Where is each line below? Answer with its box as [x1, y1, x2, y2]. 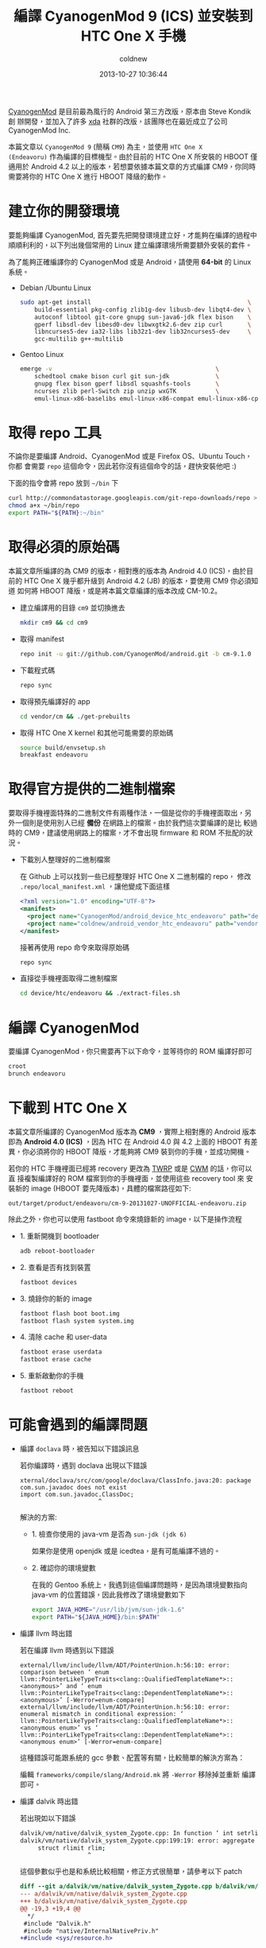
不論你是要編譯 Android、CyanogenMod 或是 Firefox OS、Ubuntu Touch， [8, 451, 253, 461]
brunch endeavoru [8, 1070, 66, 1078]
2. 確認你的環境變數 [31, 1563, 97, 1572]
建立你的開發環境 [8, 203, 121, 221]
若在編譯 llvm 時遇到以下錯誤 [19, 1645, 114, 1655]
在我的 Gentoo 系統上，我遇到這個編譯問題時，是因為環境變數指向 [31, 1580, 248, 1590]
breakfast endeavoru [19, 751, 88, 759]
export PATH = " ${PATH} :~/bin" [8, 509, 105, 517]
